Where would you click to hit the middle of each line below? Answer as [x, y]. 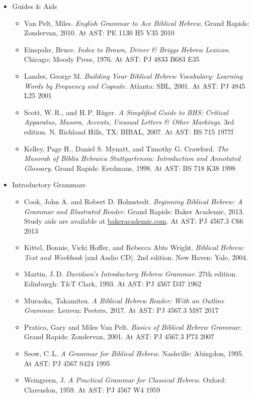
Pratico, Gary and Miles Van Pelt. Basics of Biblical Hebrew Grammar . [133, 327]
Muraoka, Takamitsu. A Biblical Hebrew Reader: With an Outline [124, 300]
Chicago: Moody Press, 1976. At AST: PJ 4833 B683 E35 [112, 59]
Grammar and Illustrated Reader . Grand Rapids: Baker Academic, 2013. [134, 211]
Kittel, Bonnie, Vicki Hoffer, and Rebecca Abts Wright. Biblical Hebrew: [134, 247]
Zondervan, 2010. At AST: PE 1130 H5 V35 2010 [99, 33]
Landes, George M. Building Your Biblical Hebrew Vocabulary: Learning [133, 75]
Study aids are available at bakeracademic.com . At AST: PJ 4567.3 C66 [134, 221]
